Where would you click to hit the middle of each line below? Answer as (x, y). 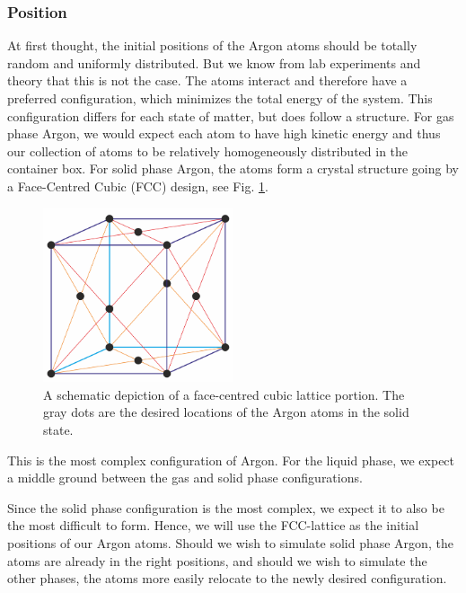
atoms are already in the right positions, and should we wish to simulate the (217, 560)
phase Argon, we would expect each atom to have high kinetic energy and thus (224, 133)
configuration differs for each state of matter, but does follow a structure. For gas (231, 115)
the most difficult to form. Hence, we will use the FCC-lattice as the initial (213, 525)
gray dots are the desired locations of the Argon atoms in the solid (226, 412)
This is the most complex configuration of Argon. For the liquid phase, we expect (231, 460)
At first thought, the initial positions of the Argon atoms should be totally (212, 45)
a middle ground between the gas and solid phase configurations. (185, 478)
